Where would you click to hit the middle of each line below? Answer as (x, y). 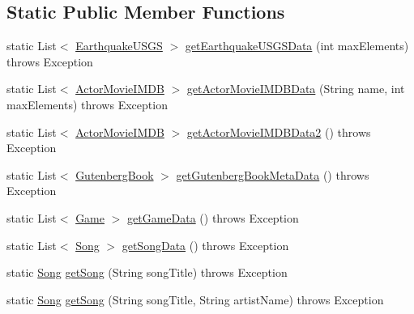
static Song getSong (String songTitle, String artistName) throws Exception (195, 299)
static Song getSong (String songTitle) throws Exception (147, 272)
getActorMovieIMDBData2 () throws (279, 132)
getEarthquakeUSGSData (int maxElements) (297, 46)
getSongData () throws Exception (205, 245)
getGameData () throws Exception (213, 217)
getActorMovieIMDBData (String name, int (296, 89)
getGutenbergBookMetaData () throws (273, 174)
